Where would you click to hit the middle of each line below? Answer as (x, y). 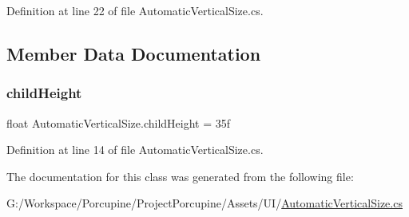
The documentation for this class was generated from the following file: (180, 176)
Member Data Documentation (134, 53)
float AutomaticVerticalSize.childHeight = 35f (119, 122)
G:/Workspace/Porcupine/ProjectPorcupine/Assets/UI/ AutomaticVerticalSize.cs (204, 203)
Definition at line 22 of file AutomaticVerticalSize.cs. (135, 10)
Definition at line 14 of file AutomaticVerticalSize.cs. (135, 150)
